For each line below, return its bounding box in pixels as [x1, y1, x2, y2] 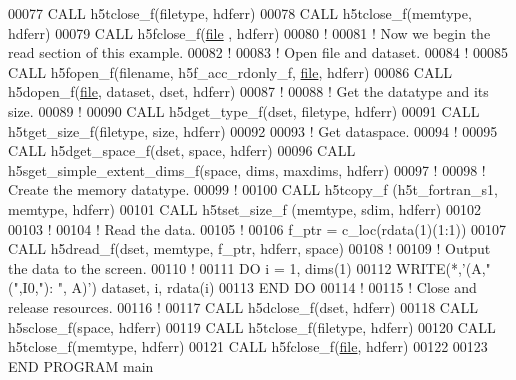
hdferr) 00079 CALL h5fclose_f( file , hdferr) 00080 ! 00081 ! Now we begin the [8, 22, 491, 43]
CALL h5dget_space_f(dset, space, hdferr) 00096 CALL [8, 140, 356, 161]
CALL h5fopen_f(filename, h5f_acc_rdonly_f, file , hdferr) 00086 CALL [8, 61, 452, 82]
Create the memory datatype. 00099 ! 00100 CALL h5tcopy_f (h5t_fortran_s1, [8, 179, 498, 200]
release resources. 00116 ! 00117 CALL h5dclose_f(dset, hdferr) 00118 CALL [8, 296, 478, 317]
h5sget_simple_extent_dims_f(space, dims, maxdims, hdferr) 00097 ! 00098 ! [8, 159, 486, 180]
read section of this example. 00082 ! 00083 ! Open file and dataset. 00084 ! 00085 [8, 42, 509, 63]
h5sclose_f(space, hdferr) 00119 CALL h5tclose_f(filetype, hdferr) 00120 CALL [8, 316, 496, 337]
